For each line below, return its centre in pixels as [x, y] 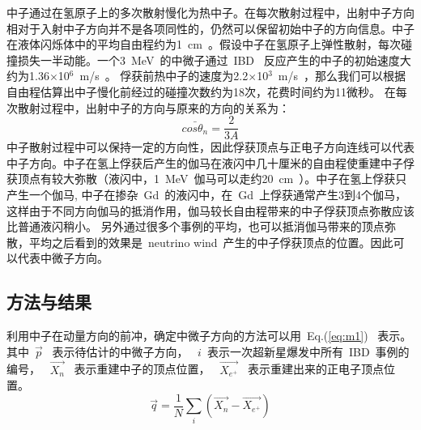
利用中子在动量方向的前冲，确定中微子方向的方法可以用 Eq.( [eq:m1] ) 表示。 [209, 336]
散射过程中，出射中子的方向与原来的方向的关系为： [153, 107]
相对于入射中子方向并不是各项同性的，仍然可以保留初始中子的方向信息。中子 [210, 28]
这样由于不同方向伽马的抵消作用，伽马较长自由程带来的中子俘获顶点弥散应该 [210, 210]
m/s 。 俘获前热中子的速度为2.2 [164, 76]
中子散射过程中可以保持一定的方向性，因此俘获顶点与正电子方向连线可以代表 [210, 147]
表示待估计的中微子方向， [120, 351]
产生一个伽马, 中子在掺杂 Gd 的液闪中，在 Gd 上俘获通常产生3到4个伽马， [207, 194]
